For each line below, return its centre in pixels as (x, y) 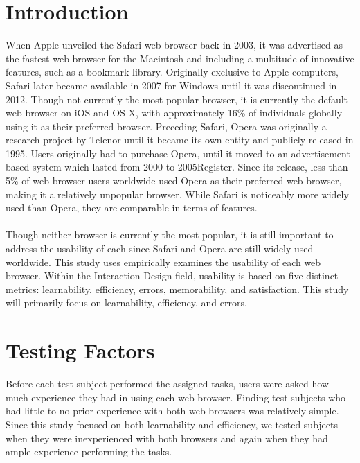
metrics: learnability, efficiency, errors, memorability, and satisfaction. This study (177, 289)
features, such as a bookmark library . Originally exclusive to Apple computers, (172, 72)
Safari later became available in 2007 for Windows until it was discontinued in (171, 85)
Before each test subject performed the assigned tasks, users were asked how (167, 384)
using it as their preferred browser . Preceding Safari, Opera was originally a (166, 126)
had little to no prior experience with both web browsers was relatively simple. (172, 411)
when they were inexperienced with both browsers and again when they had (167, 438)
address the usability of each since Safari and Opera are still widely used (160, 248)
